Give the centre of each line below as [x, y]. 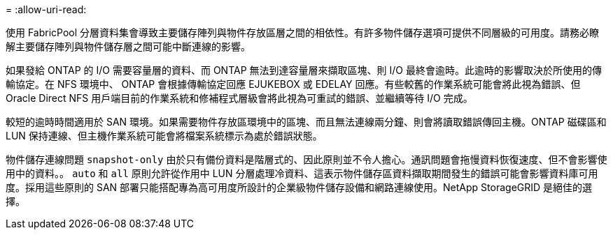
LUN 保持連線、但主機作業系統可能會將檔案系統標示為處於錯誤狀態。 [164, 136]
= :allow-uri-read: [46, 9]
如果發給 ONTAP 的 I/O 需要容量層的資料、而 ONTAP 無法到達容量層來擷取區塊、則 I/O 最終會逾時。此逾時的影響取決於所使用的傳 [304, 70]
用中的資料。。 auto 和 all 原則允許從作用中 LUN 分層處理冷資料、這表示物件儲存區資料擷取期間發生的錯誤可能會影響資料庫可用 [302, 173]
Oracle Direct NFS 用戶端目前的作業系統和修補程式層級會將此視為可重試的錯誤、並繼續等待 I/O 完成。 [239, 98]
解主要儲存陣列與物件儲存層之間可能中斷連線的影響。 [128, 46]
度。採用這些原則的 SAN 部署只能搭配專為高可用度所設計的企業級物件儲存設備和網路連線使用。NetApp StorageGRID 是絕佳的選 [299, 187]
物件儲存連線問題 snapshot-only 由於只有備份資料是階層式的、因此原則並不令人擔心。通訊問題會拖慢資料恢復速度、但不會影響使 [306, 159]
